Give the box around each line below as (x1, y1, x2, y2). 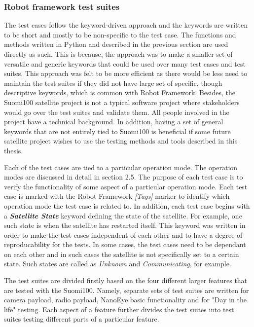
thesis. (4, 145, 23, 155)
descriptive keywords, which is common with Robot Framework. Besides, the (4, 87, 235, 98)
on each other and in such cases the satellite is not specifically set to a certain (4, 249, 239, 259)
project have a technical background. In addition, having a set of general (4, 116, 223, 127)
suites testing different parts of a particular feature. (4, 314, 159, 324)
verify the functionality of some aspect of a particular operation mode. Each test (4, 181, 248, 191)
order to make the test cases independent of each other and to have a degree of (4, 229, 243, 240)
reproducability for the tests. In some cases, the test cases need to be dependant (4, 239, 246, 250)
